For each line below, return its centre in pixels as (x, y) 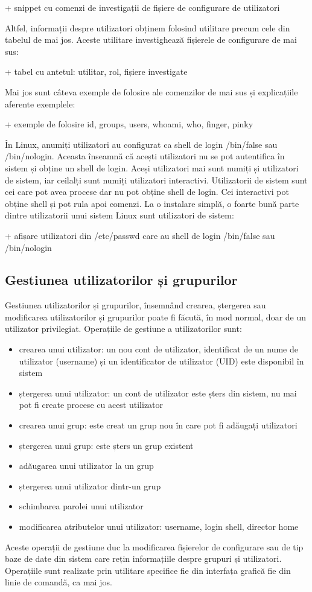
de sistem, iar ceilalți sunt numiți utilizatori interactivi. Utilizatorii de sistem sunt (156, 180)
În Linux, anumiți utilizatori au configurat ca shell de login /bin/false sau (141, 144)
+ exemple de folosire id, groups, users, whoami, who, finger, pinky (129, 124)
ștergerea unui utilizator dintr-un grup (90, 485)
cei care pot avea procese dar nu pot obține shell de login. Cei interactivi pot (147, 192)
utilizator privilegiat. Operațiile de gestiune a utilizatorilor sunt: (123, 329)
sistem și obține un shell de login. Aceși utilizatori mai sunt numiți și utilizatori (152, 167)
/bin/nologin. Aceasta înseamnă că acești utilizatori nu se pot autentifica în (145, 156)
